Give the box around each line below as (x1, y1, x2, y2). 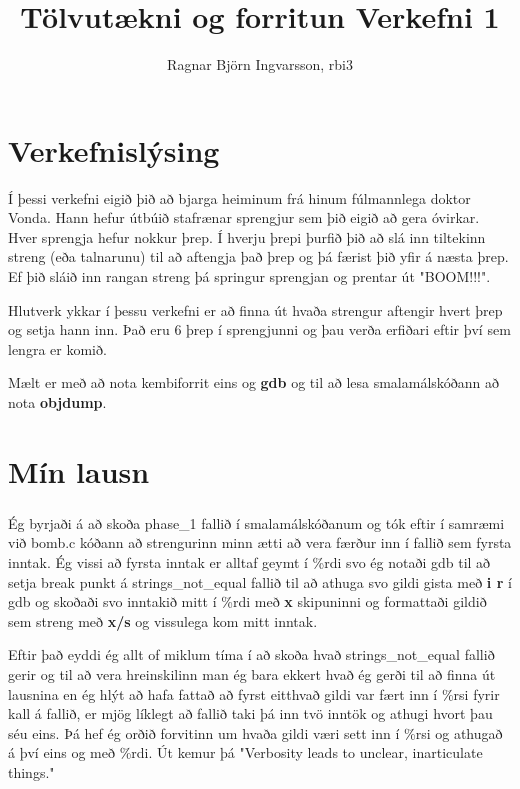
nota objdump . (8, 392, 107, 412)
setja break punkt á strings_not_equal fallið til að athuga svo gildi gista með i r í (8, 571, 512, 592)
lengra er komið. (8, 338, 107, 359)
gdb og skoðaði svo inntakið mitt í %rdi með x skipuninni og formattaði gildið (8, 591, 487, 612)
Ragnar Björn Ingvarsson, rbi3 (167, 54, 353, 75)
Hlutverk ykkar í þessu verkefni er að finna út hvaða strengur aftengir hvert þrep (8, 299, 503, 320)
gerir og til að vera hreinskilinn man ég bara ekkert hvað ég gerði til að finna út (8, 664, 496, 685)
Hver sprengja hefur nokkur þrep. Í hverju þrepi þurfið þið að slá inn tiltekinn (8, 226, 486, 247)
